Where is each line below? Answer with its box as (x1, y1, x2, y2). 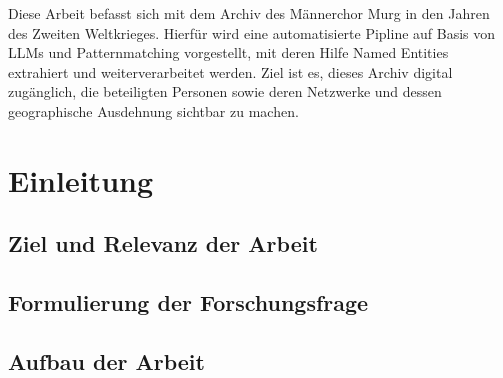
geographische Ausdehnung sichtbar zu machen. (8, 100, 299, 121)
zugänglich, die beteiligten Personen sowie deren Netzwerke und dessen (8, 81, 442, 102)
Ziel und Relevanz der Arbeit (8, 228, 318, 259)
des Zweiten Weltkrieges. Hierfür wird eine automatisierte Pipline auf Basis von (8, 22, 496, 43)
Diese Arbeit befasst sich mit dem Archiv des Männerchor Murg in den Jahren (8, 3, 490, 23)
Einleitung (8, 159, 154, 200)
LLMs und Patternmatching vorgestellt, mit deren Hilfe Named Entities (8, 42, 449, 63)
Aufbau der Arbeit (8, 345, 205, 376)
